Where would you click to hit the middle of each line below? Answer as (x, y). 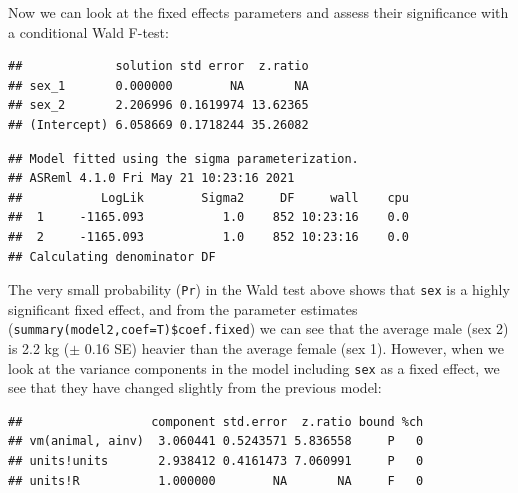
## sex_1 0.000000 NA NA (158, 85)
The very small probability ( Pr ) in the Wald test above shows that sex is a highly (259, 289)
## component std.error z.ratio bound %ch (216, 421)
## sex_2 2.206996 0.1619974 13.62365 (158, 105)
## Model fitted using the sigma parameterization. (183, 158)
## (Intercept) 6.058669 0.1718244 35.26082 (158, 124)
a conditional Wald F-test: (88, 31)
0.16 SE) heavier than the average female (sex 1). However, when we (294, 348)
